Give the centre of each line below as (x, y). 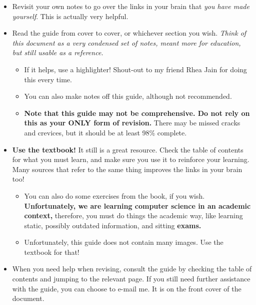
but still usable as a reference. (58, 52)
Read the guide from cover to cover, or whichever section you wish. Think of (129, 33)
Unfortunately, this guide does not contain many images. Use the (124, 242)
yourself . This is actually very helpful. (70, 16)
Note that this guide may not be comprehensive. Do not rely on (137, 113)
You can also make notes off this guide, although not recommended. (128, 96)
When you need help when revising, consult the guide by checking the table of (132, 269)
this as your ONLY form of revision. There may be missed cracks (132, 123)
